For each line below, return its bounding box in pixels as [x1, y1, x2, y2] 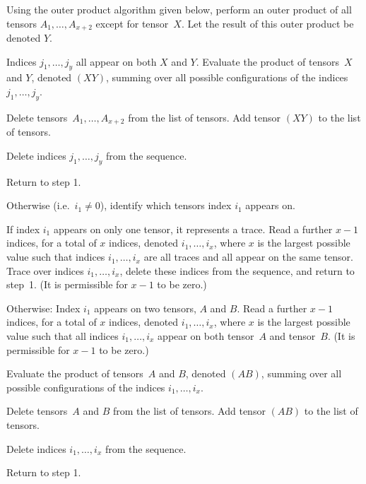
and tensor [269, 329, 316, 343]
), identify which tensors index [100, 198, 232, 213]
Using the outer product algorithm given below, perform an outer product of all [6, 2, 352, 16]
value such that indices [6, 249, 105, 264]
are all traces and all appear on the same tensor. [143, 249, 353, 264]
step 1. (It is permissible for [6, 277, 128, 292]
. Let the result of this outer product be [181, 16, 354, 30]
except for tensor [95, 16, 169, 30]
